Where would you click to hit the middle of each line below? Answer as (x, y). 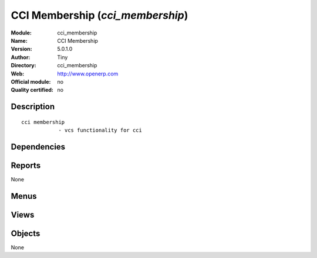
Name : (19, 40)
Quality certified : (32, 90)
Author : (21, 57)
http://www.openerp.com (88, 74)
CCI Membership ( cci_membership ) (100, 15)
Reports (26, 165)
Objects (26, 233)
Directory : (23, 66)
